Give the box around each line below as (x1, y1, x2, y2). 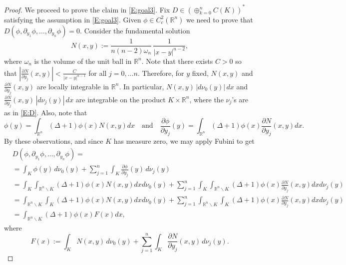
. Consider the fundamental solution (80, 25, 190, 35)
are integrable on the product (75, 94, 166, 104)
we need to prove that (186, 14, 253, 24)
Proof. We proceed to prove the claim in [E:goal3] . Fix (4, 4, 170, 14)
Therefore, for (142, 67, 184, 78)
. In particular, (119, 81, 164, 91)
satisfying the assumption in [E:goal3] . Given (4, 14, 141, 24)
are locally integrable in (36, 81, 109, 91)
